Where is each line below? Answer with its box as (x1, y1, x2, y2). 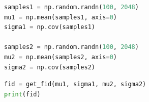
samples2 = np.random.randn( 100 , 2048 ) (4, 43, 139, 51)
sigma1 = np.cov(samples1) (4, 23, 95, 31)
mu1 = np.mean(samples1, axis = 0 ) (4, 13, 117, 21)
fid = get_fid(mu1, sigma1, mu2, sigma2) (4, 81, 146, 88)
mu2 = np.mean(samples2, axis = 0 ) (4, 53, 117, 61)
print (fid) (4, 90, 41, 98)
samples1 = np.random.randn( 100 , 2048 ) (4, 4, 139, 11)
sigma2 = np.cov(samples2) (4, 63, 95, 71)
